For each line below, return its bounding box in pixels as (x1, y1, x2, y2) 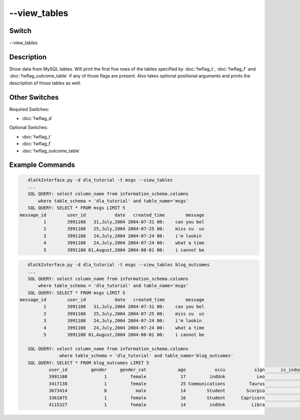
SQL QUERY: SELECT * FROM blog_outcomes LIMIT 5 (27, 360, 149, 365)
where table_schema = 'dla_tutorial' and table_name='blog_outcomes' (59, 353, 233, 358)
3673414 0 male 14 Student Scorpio (48, 388, 265, 393)
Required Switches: (9, 106, 49, 112)
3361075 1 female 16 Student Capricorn (48, 395, 265, 400)
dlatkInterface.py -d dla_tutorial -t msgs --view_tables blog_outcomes (27, 262, 210, 267)
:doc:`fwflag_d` (21, 115, 53, 121)
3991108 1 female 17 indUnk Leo (48, 374, 265, 379)
